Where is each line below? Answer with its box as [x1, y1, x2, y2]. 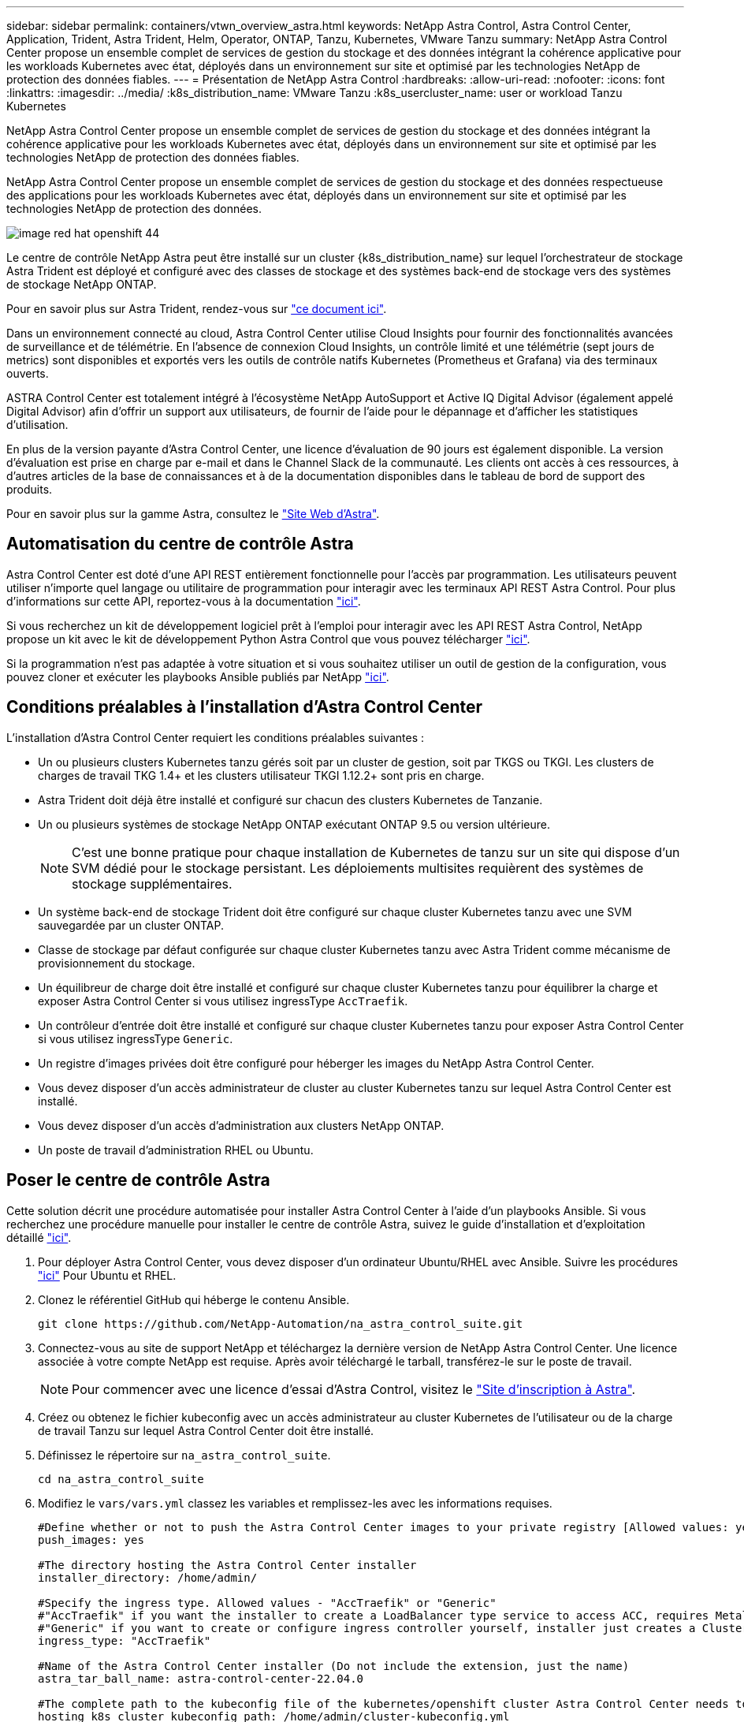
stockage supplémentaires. [72, 875, 232, 892]
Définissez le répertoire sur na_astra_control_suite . [38, 1448, 331, 1462]
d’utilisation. [6, 418, 69, 431]
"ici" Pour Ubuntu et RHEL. [38, 1268, 177, 1282]
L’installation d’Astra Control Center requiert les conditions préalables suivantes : [6, 730, 425, 744]
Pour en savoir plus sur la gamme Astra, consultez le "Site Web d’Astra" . [6, 507, 380, 520]
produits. [6, 483, 53, 496]
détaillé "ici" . [6, 1230, 72, 1244]
